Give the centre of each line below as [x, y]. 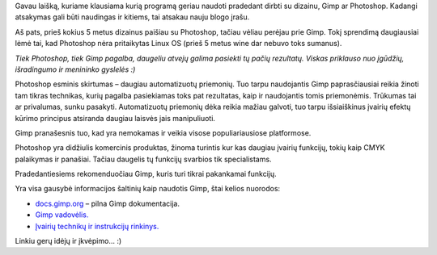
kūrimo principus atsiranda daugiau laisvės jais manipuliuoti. [115, 118]
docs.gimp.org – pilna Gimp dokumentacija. [107, 203]
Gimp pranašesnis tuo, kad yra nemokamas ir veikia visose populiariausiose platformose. [163, 132]
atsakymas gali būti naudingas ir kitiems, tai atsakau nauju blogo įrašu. [132, 17]
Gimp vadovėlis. [62, 215]
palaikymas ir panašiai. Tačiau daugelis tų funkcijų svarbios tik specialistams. [143, 159]
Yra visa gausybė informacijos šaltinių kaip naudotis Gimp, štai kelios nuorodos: [148, 189]
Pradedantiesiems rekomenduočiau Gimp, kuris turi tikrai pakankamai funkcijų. [146, 174]
